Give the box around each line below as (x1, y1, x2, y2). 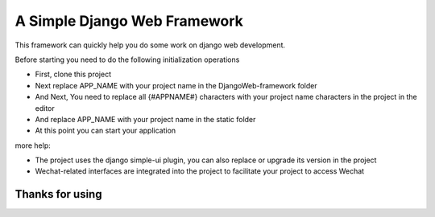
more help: (14, 141, 52, 150)
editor (35, 103, 56, 113)
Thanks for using (14, 187, 102, 201)
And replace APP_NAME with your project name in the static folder (35, 114, 256, 124)
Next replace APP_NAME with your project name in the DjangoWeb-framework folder (35, 80, 317, 90)
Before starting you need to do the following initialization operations (14, 55, 240, 64)
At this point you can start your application (35, 125, 176, 136)
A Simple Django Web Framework (14, 12, 243, 30)
